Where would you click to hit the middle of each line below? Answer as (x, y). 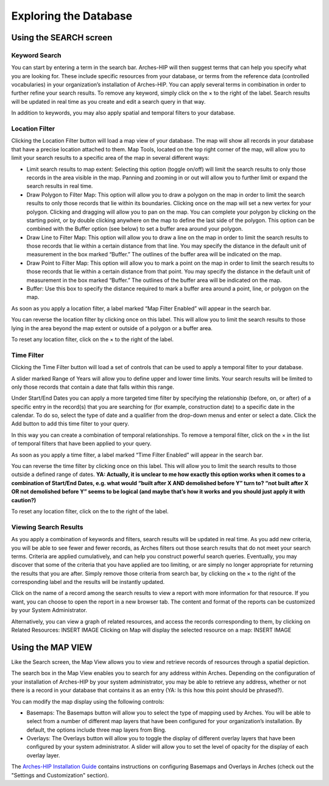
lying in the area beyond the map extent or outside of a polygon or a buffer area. (112, 328)
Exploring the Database (72, 16)
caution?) (24, 500)
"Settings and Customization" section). (60, 775)
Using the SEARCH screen (62, 38)
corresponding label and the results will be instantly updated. (88, 582)
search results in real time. (60, 186)
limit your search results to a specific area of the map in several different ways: (110, 158)
